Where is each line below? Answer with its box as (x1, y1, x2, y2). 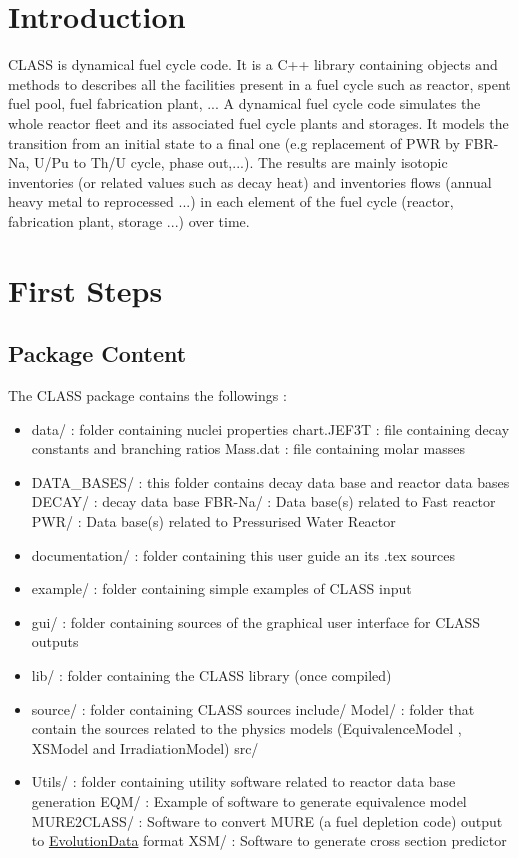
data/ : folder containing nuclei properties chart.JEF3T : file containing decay (31, 418, 510, 439)
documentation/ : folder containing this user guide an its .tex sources (31, 544, 456, 565)
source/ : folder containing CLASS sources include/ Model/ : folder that (31, 698, 475, 719)
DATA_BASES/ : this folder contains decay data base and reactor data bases (31, 471, 510, 492)
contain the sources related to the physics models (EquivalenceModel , (31, 718, 462, 739)
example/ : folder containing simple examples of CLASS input (31, 578, 412, 599)
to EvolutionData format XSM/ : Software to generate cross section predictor (31, 830, 507, 851)
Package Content (8, 338, 187, 369)
